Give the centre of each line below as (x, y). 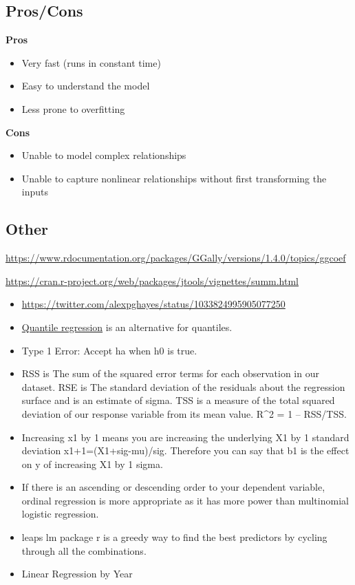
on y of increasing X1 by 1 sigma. (92, 464)
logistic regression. (60, 514)
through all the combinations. (84, 550)
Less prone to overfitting (73, 108)
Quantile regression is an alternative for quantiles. (127, 327)
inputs (35, 192)
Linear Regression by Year (77, 574)
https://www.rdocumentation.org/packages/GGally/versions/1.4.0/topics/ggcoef (176, 258)
